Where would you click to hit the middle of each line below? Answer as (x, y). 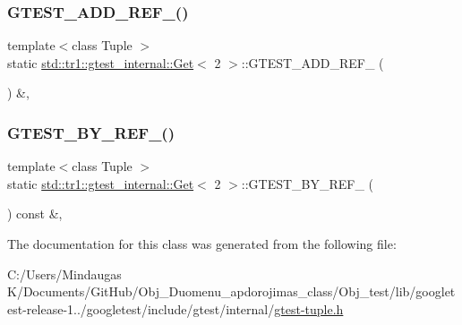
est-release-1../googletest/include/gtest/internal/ (141, 308)
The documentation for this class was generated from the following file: (202, 244)
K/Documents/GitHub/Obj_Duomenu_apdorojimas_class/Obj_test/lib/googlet (231, 291)
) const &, (35, 214)
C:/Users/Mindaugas (64, 274)
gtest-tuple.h (309, 308)
